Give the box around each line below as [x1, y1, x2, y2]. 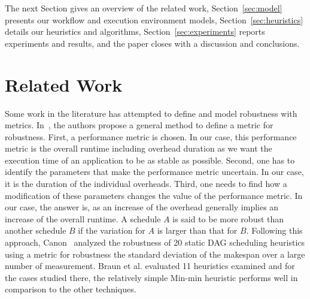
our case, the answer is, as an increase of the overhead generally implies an [5, 201, 279, 213]
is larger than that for [157, 224, 238, 237]
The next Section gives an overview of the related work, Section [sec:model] [5, 2, 282, 14]
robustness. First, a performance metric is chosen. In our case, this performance [5, 130, 297, 143]
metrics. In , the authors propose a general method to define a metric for [5, 119, 273, 131]
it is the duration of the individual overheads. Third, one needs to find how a [5, 177, 287, 190]
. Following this [246, 224, 303, 237]
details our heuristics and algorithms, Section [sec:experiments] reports [5, 25, 265, 38]
